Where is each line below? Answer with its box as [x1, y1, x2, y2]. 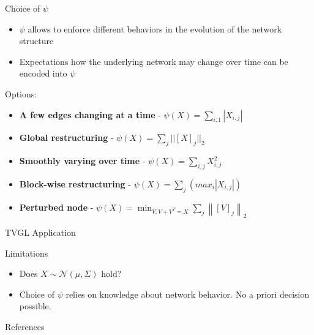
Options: [5, 87, 37, 100]
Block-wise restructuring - [19, 177, 131, 190]
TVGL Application [5, 225, 76, 238]
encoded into [19, 67, 67, 80]
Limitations [5, 246, 48, 259]
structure [19, 34, 54, 47]
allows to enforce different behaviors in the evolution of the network [28, 22, 282, 35]
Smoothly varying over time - [19, 154, 146, 167]
